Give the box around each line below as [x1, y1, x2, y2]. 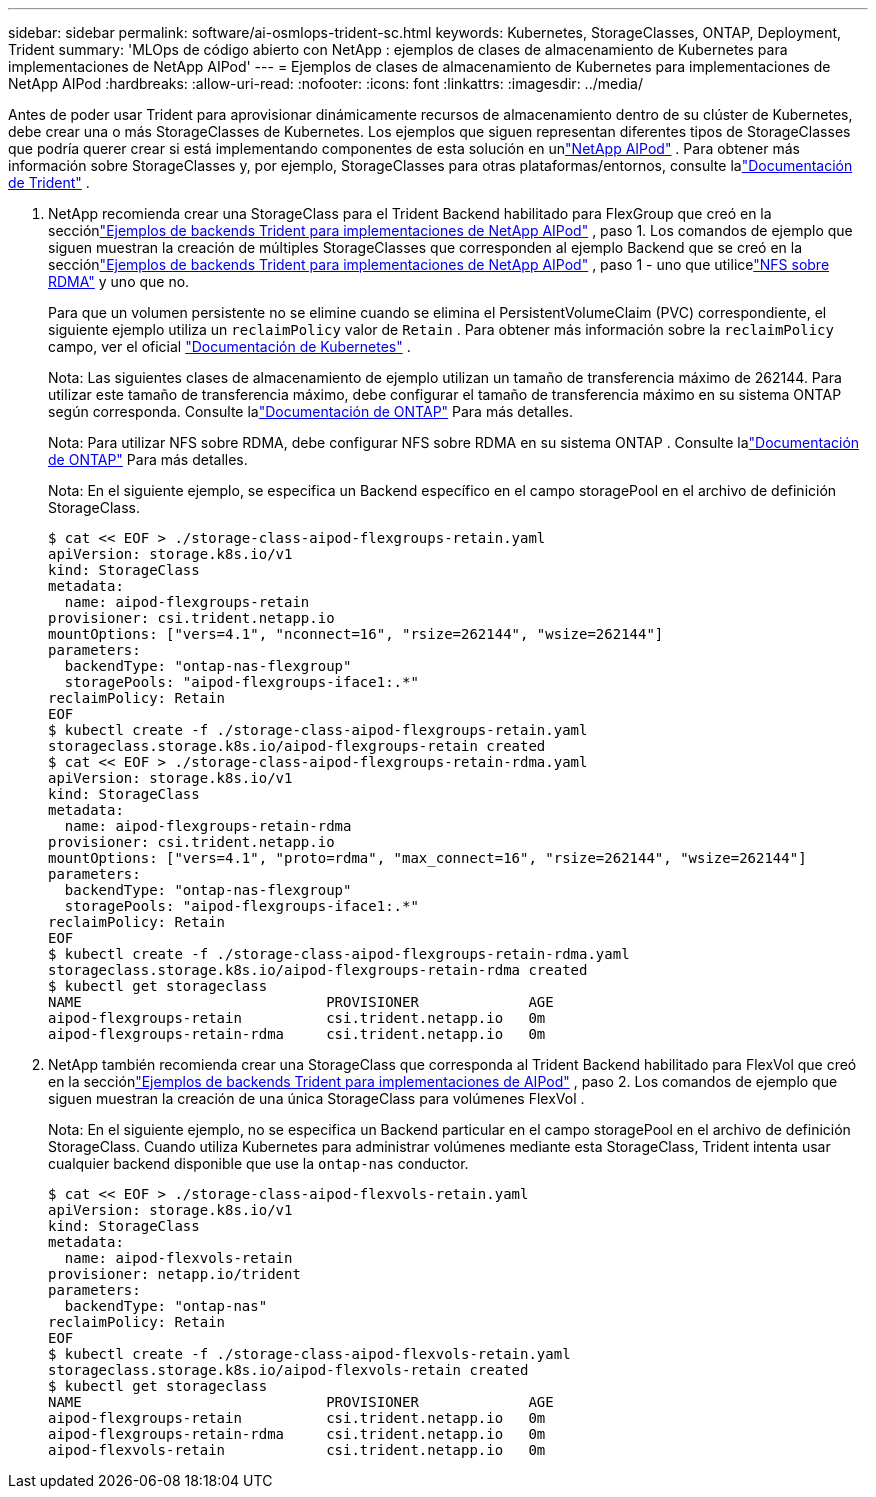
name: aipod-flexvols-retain [64, 1250, 293, 1266]
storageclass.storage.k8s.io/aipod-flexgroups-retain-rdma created [48, 962, 588, 978]
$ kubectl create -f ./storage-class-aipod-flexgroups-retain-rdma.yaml [48, 946, 630, 962]
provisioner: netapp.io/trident [48, 1266, 301, 1282]
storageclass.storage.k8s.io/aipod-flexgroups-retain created [48, 738, 546, 754]
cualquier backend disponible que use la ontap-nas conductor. [48, 1155, 469, 1172]
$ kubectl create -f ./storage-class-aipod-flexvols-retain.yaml [48, 1346, 571, 1362]
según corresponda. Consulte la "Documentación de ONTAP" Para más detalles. [48, 403, 573, 420]
